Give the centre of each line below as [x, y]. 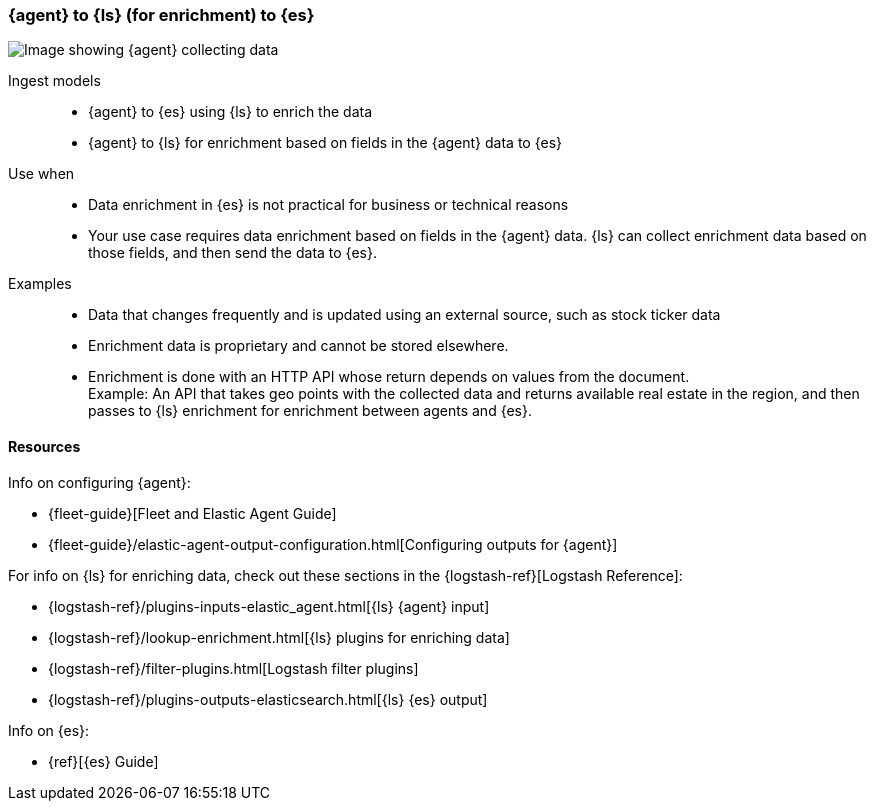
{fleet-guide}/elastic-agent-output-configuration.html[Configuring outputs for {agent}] [333, 544]
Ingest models [54, 81]
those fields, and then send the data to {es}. [232, 253]
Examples [40, 284]
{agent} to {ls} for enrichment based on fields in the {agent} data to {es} [325, 143]
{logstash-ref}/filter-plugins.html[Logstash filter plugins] [233, 668]
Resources [44, 446]
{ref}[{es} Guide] [103, 761]
